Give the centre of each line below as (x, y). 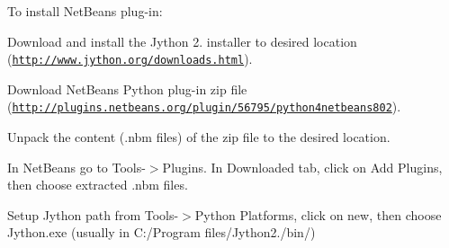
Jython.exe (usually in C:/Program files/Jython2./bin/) (162, 232)
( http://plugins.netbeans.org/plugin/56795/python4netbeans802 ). (204, 106)
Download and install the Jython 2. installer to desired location (182, 41)
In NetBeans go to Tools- (76, 167)
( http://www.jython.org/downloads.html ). (130, 59)
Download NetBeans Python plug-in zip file (127, 89)
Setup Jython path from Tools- (93, 214)
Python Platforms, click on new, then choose (318, 214)
